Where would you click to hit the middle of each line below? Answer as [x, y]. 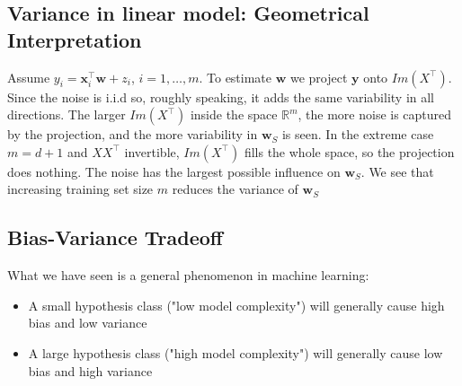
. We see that [397, 171]
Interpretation [75, 39]
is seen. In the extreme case [358, 134]
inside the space [234, 114]
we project [319, 77]
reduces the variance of [235, 189]
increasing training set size [80, 189]
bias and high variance [90, 370]
